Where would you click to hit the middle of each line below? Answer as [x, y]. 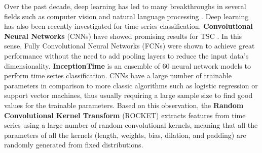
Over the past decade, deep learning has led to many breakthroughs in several [125, 6]
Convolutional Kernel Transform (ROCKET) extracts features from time [125, 115]
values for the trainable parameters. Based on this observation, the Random [124, 105]
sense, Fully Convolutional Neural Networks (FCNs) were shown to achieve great [129, 46]
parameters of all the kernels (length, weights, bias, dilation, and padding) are [125, 135]
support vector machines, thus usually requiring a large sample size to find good [128, 95]
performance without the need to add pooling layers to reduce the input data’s [126, 55]
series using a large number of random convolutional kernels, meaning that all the [131, 125]
